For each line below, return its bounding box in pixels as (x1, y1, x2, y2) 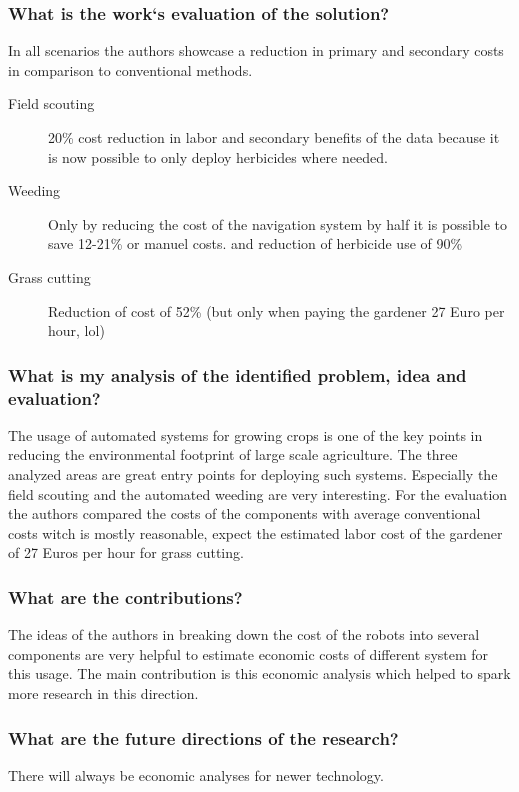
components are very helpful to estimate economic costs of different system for (8, 643, 489, 664)
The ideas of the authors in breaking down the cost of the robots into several (8, 624, 480, 645)
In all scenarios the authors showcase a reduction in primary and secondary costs (8, 40, 504, 61)
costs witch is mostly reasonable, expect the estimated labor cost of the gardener (8, 522, 503, 543)
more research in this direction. (8, 683, 199, 704)
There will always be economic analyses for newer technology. (8, 764, 384, 785)
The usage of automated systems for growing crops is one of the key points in (8, 424, 483, 445)
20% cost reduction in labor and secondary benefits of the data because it (48, 127, 500, 147)
